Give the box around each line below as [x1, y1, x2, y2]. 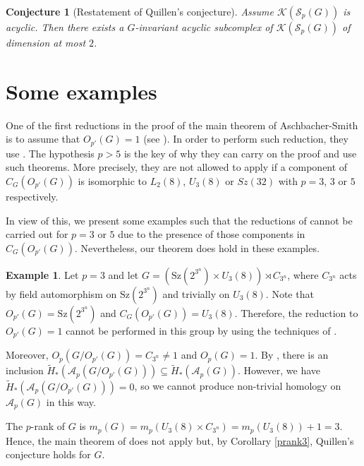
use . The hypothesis [6, 145, 95, 160]
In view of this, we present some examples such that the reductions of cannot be [6, 213, 353, 227]
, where [287, 267, 319, 282]
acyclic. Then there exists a [6, 20, 124, 34]
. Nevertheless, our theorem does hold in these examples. [74, 240, 320, 255]
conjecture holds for [6, 447, 91, 462]
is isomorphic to [78, 173, 147, 188]
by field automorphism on [6, 286, 117, 301]
